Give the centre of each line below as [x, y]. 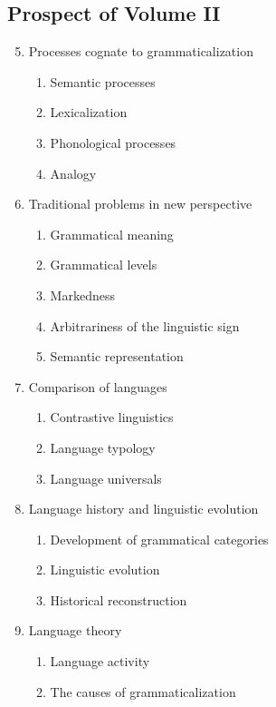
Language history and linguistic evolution [143, 509]
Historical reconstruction [119, 599]
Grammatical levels [104, 265]
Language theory [75, 630]
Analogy [73, 173]
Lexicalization [89, 112]
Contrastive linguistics [112, 417]
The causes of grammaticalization [143, 691]
